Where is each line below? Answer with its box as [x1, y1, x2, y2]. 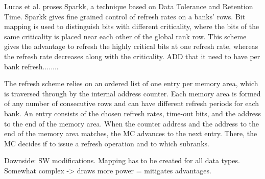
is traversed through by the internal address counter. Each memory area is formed [4, 88, 261, 98]
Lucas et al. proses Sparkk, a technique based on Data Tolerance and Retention [4, 1, 253, 11]
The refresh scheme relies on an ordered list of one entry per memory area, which [4, 78, 258, 89]
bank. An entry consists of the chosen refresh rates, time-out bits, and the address [4, 108, 261, 118]
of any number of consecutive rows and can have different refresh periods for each [4, 98, 259, 109]
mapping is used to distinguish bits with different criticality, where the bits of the [4, 21, 259, 32]
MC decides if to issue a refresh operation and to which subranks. [4, 138, 209, 148]
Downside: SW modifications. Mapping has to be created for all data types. [4, 155, 240, 166]
